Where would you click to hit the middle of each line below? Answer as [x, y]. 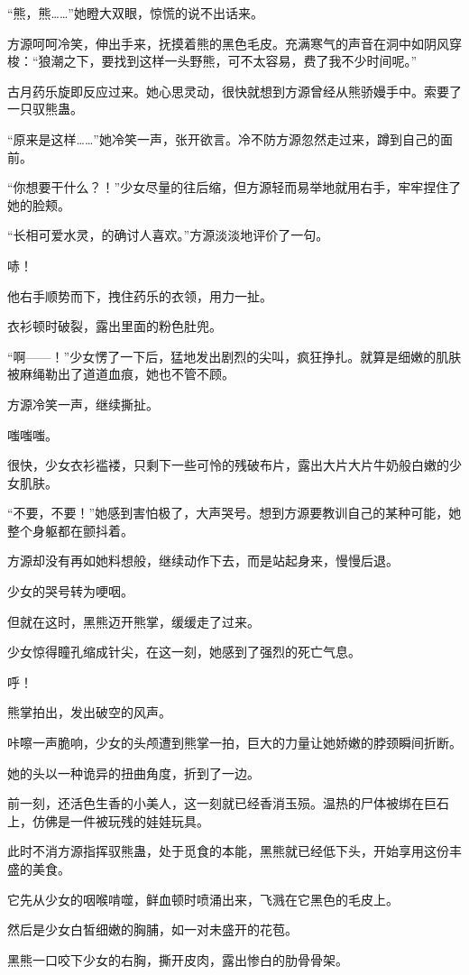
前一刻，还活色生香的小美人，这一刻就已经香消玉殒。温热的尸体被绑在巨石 [228, 803]
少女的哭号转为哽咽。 [70, 591]
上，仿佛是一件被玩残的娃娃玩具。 [108, 820]
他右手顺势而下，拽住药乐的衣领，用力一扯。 [140, 295]
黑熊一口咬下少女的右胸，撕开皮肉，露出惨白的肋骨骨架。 [178, 959]
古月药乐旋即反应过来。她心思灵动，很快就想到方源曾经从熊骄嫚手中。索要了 [234, 91]
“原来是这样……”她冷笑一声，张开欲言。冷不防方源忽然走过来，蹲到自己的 [224, 138]
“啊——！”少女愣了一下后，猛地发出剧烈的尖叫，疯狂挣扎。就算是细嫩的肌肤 [234, 356]
